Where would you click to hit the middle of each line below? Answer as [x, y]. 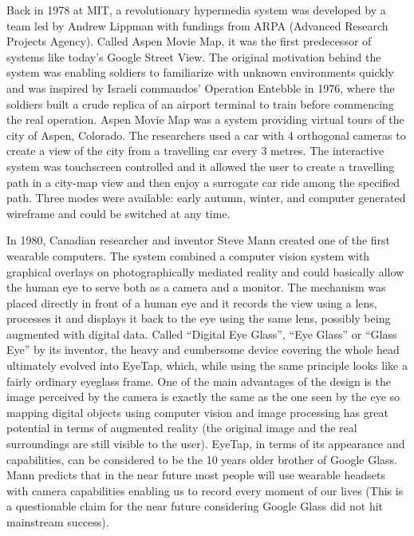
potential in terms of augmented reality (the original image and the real [182, 428]
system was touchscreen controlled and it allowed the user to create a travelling [201, 166]
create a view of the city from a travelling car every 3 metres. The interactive [195, 151]
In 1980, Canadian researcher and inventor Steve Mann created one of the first [199, 240]
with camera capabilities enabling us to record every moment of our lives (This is [205, 490]
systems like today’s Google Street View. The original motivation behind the [194, 56]
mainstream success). [58, 522]
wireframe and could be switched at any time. [118, 213]
